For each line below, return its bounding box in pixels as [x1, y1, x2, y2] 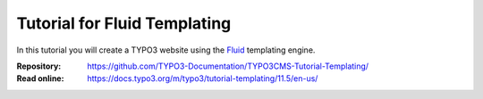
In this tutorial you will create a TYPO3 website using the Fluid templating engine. [16, 45, 316, 55]
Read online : [16, 73, 64, 84]
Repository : [16, 61, 62, 71]
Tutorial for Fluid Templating [16, 13, 232, 33]
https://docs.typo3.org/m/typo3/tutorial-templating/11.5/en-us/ [87, 73, 318, 84]
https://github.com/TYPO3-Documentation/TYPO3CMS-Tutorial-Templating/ [87, 61, 369, 71]
